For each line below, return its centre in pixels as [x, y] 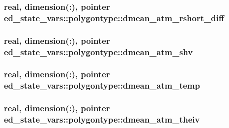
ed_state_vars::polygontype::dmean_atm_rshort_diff [114, 17]
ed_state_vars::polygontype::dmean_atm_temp [102, 85]
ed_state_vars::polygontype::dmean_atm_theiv [102, 119]
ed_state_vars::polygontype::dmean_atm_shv [99, 51]
